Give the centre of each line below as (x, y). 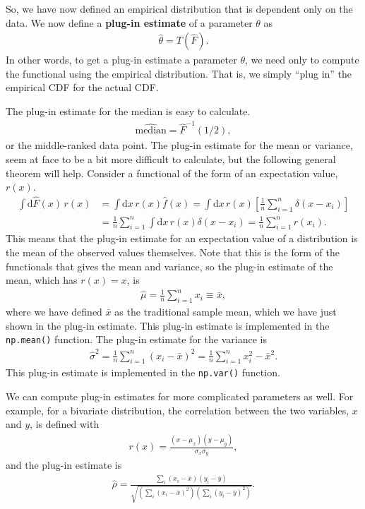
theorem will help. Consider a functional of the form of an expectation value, (172, 173)
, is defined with (65, 424)
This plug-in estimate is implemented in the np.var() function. (143, 372)
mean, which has (42, 280)
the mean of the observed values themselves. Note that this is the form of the (173, 252)
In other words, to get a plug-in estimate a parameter (121, 60)
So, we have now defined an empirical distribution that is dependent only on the (179, 8)
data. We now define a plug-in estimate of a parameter (129, 22)
